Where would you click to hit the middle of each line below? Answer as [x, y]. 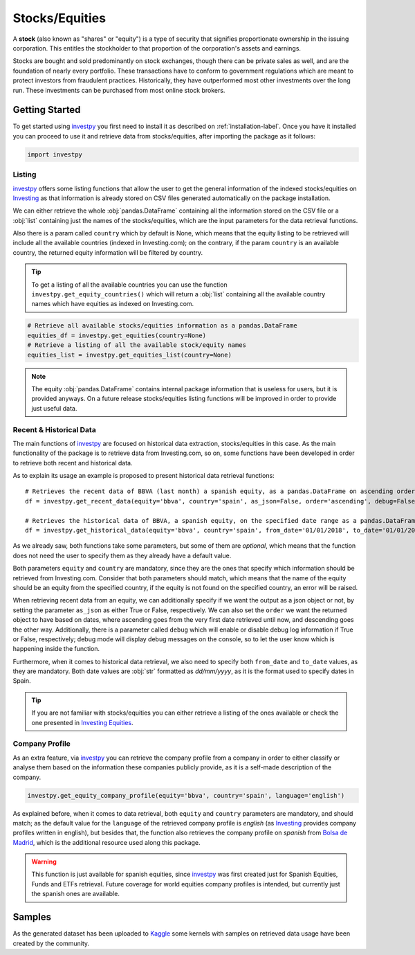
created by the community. [51, 943]
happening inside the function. [56, 649]
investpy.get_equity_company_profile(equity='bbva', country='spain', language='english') [186, 795]
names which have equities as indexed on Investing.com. [113, 304]
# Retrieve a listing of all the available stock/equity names [137, 345]
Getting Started [47, 110]
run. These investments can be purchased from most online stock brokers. [119, 90]
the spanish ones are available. [76, 894]
